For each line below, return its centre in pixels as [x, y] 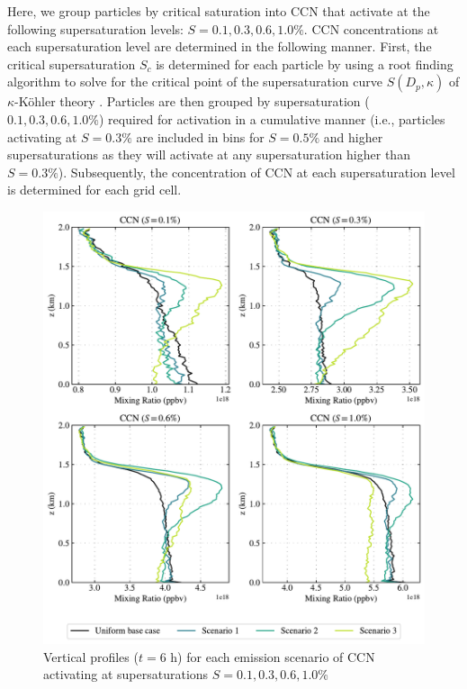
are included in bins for [200, 136]
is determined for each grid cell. [94, 190]
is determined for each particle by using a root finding [305, 63]
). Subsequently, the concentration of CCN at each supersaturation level [256, 172]
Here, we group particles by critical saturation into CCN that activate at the [219, 11]
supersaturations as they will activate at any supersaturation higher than [209, 154]
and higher [353, 136]
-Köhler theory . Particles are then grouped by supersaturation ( [192, 101]
